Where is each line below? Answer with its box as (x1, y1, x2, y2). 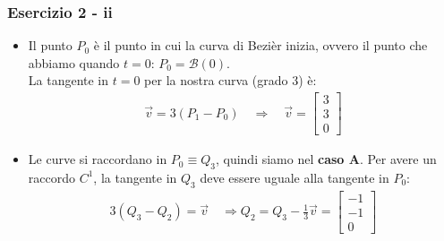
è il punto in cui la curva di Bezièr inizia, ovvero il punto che (93, 36, 428, 55)
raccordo (28, 168, 75, 186)
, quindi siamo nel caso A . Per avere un (215, 150, 437, 168)
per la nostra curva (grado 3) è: (144, 71, 317, 90)
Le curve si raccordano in (28, 150, 167, 168)
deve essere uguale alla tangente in (200, 168, 389, 186)
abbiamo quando (28, 53, 120, 72)
